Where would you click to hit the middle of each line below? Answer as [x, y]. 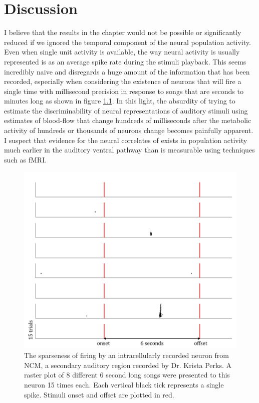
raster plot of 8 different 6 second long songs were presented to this [127, 375]
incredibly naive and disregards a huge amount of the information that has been [127, 71]
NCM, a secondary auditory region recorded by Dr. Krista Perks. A [128, 365]
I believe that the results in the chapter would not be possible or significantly [123, 32]
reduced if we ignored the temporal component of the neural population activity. [127, 42]
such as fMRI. [26, 159]
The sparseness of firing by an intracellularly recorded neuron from [126, 355]
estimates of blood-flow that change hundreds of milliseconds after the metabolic [128, 120]
